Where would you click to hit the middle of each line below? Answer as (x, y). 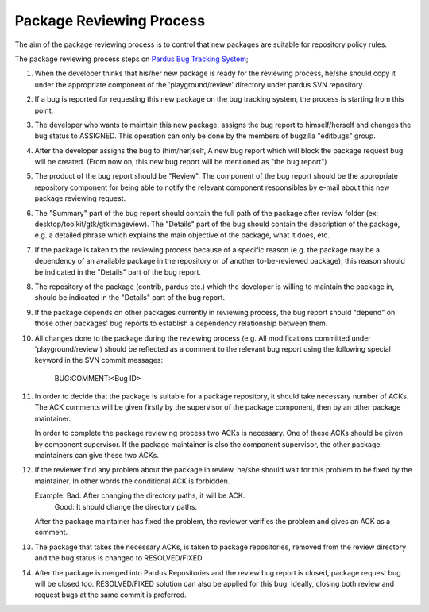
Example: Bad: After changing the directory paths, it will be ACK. (140, 495)
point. (44, 110)
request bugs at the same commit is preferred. (110, 595)
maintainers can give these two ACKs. (97, 456)
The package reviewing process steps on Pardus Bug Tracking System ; (131, 59)
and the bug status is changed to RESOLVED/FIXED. (119, 558)
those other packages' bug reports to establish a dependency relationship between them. (181, 323)
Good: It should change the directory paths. (126, 506)
